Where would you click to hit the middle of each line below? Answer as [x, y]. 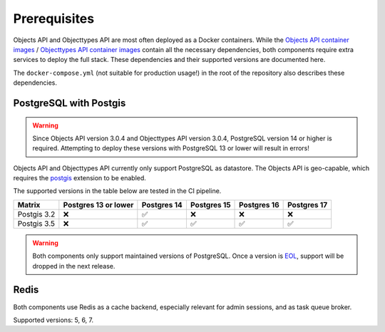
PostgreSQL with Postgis [70, 103]
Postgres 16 [259, 204]
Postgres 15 [210, 204]
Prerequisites [54, 19]
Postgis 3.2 [36, 214]
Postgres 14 [162, 204]
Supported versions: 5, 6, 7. [53, 320]
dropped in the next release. [74, 266]
